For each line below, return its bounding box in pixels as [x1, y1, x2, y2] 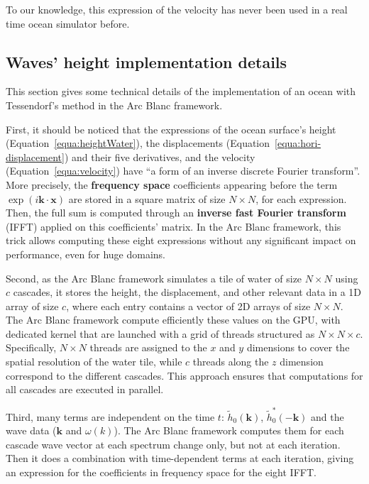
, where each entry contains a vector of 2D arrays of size [66, 298, 311, 313]
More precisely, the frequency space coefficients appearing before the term [6, 177, 338, 192]
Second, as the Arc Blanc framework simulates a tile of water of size [6, 270, 302, 285]
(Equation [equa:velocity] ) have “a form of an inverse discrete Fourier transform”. [6, 163, 360, 178]
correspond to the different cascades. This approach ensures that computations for [6, 368, 363, 383]
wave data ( [6, 423, 57, 438]
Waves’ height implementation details [6, 50, 287, 72]
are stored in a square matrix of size [68, 191, 226, 206]
